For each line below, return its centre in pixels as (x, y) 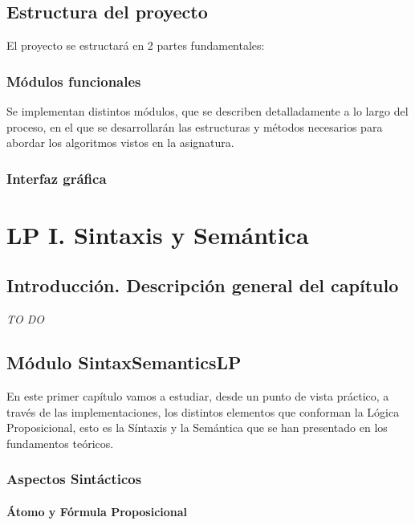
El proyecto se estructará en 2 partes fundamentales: (136, 45)
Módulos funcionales (74, 81)
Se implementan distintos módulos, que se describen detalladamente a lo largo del (207, 111)
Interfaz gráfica (57, 178)
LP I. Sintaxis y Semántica (158, 234)
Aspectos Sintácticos (74, 479)
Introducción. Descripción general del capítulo (203, 285)
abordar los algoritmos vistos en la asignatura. (120, 142)
